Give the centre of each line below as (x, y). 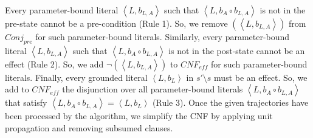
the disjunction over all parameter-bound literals (153, 89)
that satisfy (26, 102)
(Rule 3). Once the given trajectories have (231, 102)
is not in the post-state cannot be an (237, 50)
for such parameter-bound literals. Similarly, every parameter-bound (163, 36)
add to (17, 89)
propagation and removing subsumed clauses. (89, 127)
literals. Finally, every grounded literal (76, 77)
